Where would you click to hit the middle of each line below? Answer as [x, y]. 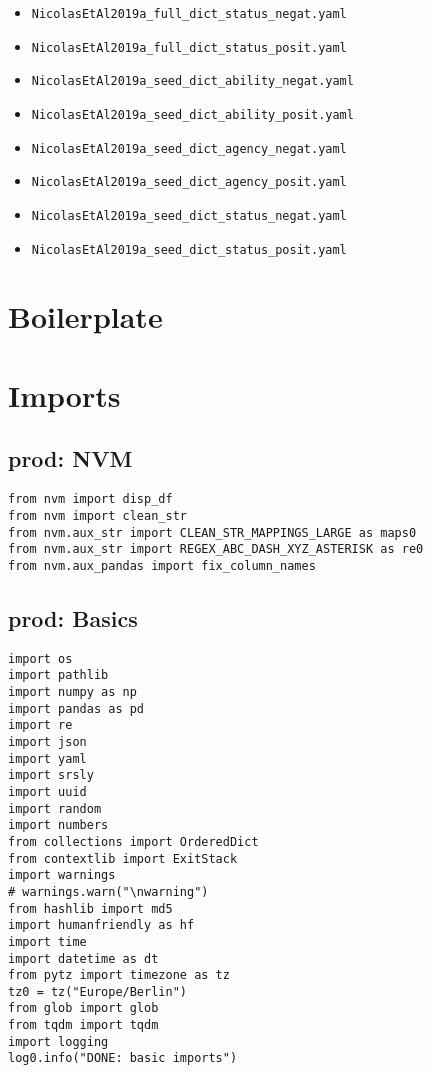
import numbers [58, 825]
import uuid [47, 791]
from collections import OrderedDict [133, 841]
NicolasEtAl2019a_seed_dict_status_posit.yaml [189, 249]
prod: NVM [70, 458]
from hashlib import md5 [90, 908]
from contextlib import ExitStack [123, 858]
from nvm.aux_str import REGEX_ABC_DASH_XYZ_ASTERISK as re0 [216, 549]
